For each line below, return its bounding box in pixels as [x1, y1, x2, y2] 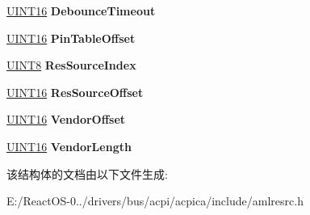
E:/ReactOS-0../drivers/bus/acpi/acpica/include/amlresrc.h [6, 192, 304, 209]
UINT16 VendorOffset [6, 111, 126, 128]
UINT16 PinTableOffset [6, 29, 136, 46]
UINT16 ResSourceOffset [6, 83, 144, 100]
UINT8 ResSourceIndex [6, 57, 136, 74]
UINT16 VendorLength [6, 137, 132, 154]
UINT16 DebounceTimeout [6, 2, 156, 19]
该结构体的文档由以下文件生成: [6, 165, 168, 182]
